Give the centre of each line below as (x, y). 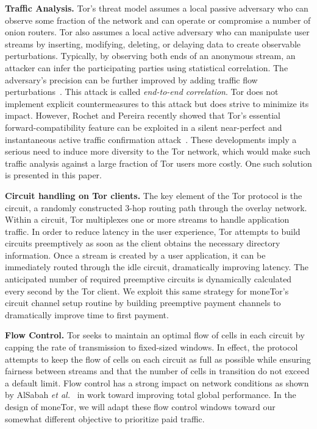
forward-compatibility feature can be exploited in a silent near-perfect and (144, 127)
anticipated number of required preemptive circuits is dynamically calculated (148, 279)
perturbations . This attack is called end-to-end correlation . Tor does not (142, 92)
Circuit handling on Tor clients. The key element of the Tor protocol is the (154, 195)
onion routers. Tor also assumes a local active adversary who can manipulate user (157, 32)
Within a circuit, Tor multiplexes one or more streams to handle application (147, 219)
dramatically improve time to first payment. (87, 314)
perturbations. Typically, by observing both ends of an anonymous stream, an (150, 56)
